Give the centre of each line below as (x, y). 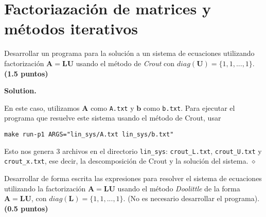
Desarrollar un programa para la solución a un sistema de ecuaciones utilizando (129, 53)
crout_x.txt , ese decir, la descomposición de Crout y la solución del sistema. (126, 161)
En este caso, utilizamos (42, 107)
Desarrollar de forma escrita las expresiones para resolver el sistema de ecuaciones (133, 178)
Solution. (20, 91)
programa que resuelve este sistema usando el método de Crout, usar (113, 118)
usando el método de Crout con (125, 63)
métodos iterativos (71, 28)
